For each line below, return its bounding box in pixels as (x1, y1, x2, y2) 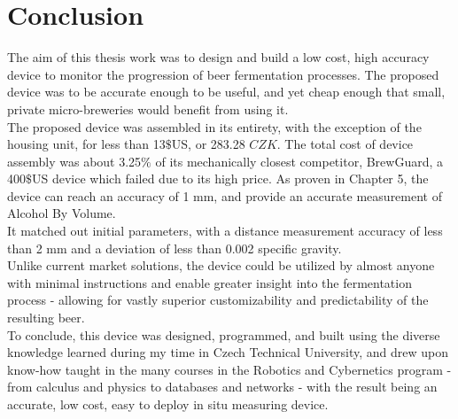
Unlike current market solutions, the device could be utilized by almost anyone (7, 256, 435, 275)
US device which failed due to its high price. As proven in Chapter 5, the (32, 169, 429, 188)
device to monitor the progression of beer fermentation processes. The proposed (7, 65, 439, 83)
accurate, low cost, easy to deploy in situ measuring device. (7, 395, 329, 413)
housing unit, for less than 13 (7, 135, 166, 153)
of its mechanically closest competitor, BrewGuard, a (155, 151, 444, 170)
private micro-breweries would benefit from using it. (7, 99, 289, 118)
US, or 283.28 (171, 135, 245, 153)
